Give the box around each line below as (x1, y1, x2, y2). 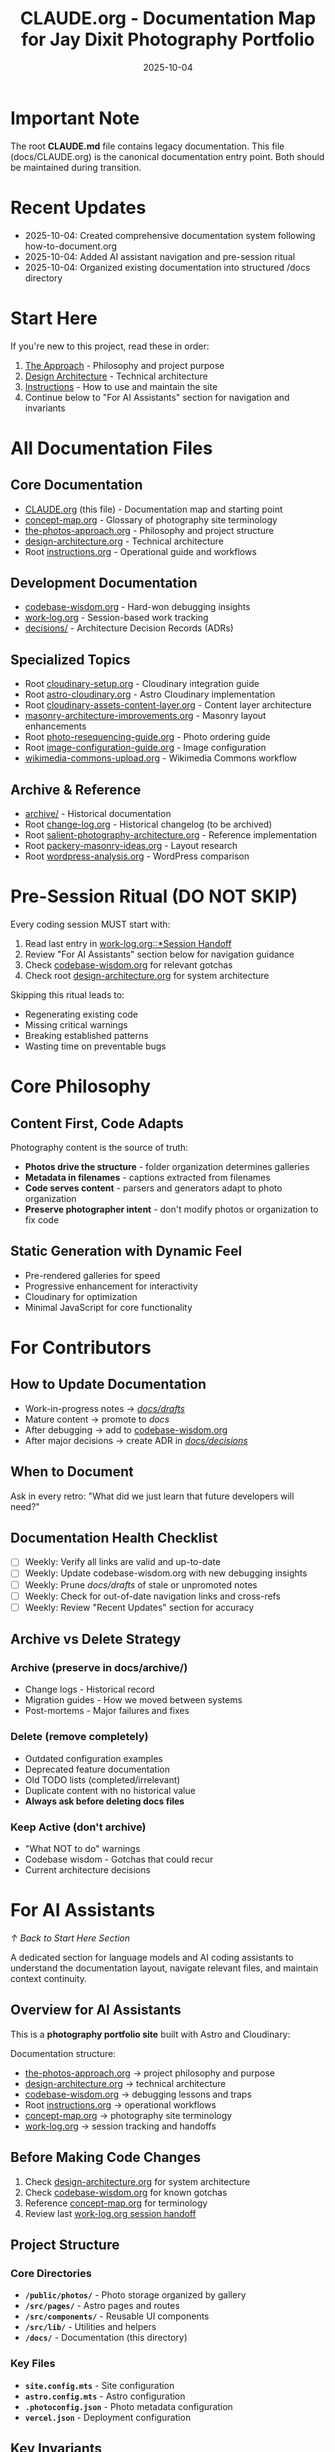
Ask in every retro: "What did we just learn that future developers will (10, 1490, 295, 1502)
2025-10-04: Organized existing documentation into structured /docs (24, 261, 311, 273)
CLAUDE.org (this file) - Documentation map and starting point (24, 503, 283, 515)
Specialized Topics (10, 651, 131, 668)
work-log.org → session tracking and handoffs (24, 2120, 217, 2132)
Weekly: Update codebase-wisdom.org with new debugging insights (24, 1567, 308, 1579)
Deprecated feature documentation (24, 1763, 170, 1775)
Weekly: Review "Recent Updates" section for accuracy (24, 1601, 255, 1613)
